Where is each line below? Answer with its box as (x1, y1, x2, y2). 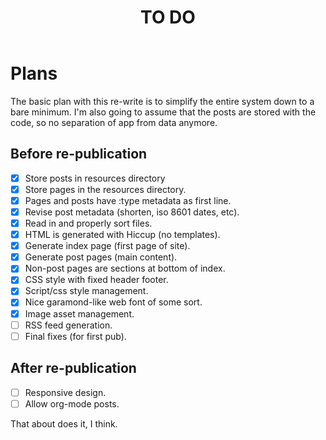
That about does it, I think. (10, 417, 118, 430)
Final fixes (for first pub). (24, 330, 127, 342)
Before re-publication (10, 146, 148, 163)
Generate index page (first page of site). (24, 240, 191, 252)
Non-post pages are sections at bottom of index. (24, 262, 226, 275)
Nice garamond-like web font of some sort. (24, 296, 203, 308)
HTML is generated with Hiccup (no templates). (24, 229, 221, 241)
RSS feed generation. (24, 319, 113, 331)
